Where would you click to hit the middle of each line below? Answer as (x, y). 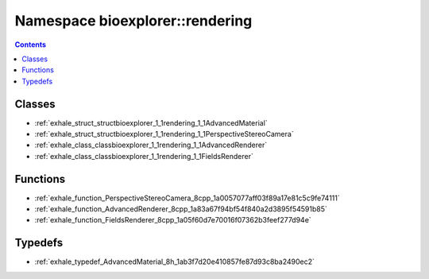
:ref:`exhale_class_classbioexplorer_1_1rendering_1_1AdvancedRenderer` (151, 145)
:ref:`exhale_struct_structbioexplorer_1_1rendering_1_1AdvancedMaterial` (151, 122)
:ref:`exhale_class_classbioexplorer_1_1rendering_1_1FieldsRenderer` (144, 156)
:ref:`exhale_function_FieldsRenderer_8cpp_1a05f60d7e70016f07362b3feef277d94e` (173, 220)
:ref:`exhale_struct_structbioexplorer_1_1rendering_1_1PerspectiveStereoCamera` (164, 134)
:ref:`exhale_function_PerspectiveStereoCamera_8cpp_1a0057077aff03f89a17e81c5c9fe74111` (187, 198)
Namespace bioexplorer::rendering (133, 21)
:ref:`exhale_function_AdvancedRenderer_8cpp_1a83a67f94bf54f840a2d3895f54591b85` (181, 209)
